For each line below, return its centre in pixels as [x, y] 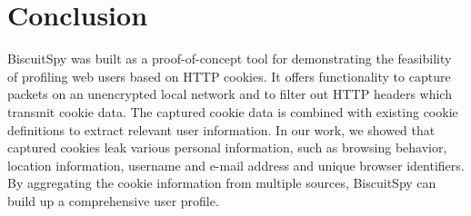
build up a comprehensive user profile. [113, 200]
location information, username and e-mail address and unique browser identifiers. [236, 165]
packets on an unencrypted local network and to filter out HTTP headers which [230, 94]
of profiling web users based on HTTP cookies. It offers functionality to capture [229, 76]
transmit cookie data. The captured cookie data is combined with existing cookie [233, 111]
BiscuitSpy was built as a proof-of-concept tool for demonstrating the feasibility [230, 59]
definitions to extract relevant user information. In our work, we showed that [221, 129]
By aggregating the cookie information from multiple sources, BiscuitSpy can [222, 183]
